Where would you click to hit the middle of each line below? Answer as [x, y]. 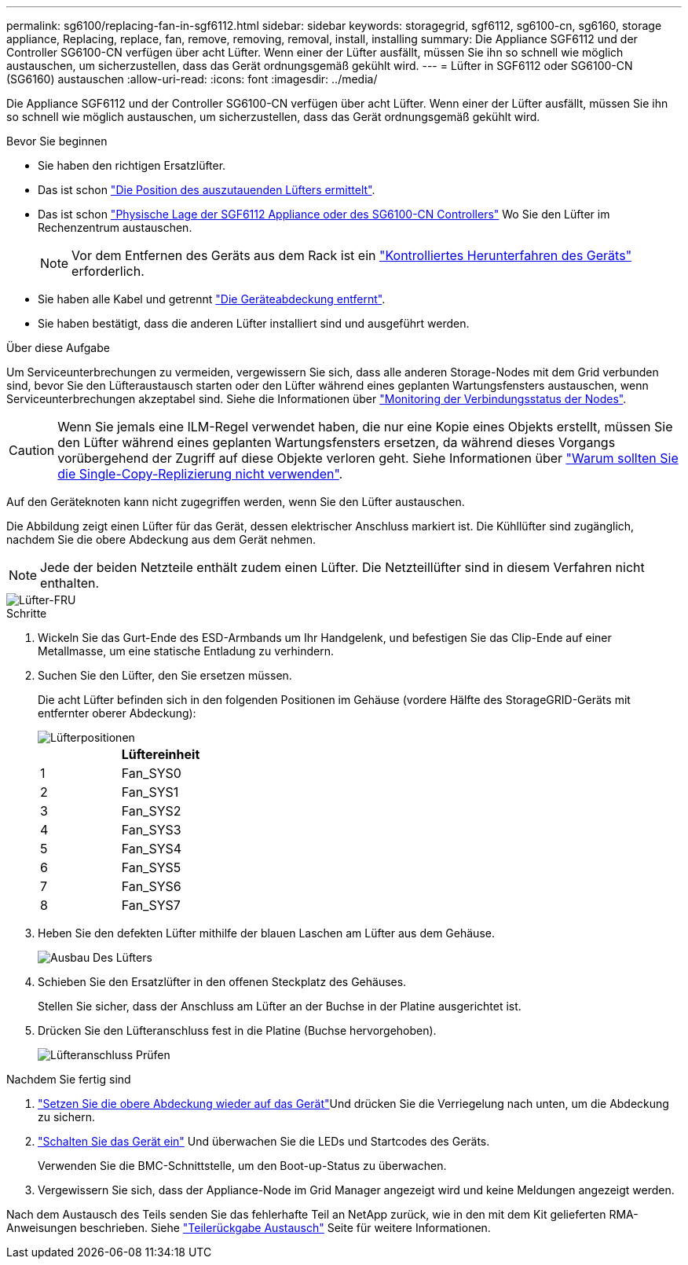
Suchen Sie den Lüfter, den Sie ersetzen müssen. [165, 675]
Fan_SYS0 [151, 773]
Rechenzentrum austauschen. [115, 227]
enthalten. [70, 583]
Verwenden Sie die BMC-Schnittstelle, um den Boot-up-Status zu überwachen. [242, 1166]
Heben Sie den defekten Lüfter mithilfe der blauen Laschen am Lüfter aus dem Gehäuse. [266, 933]
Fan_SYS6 [151, 886]
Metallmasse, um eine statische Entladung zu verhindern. [186, 651]
